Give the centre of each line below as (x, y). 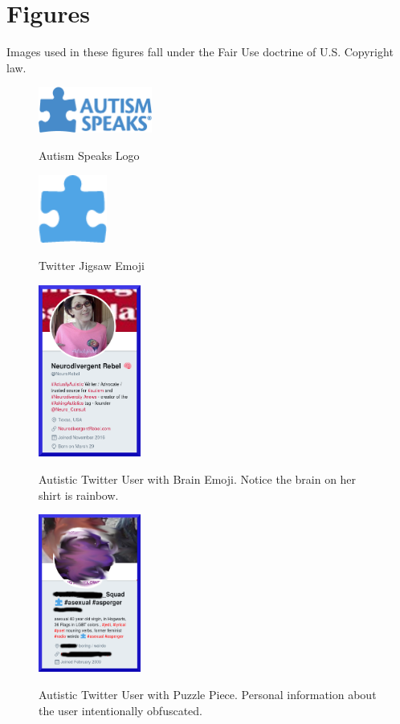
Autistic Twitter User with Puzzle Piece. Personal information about (208, 694)
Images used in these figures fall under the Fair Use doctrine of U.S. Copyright (200, 52)
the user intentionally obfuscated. (120, 710)
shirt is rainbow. (79, 495)
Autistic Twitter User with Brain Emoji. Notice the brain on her (198, 479)
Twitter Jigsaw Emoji (92, 266)
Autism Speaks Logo (89, 155)
